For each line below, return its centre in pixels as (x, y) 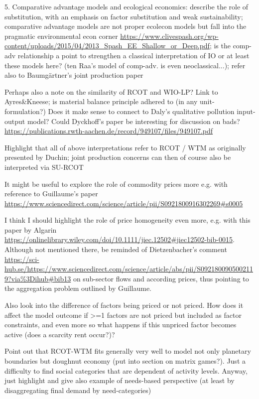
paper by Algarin (31, 229)
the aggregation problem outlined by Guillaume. (78, 288)
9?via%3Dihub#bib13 (38, 278)
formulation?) (25, 111)
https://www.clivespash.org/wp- (169, 36)
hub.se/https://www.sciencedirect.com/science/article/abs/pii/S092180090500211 (129, 269)
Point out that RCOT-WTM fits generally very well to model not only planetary (128, 351)
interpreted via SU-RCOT (44, 167)
